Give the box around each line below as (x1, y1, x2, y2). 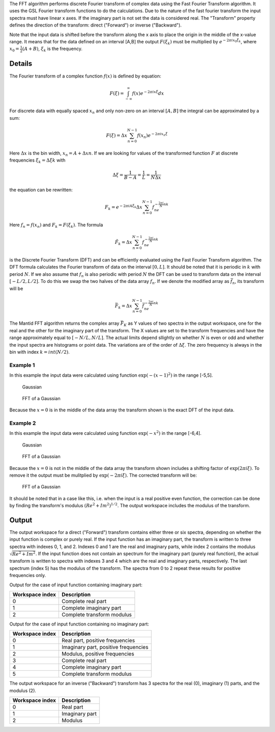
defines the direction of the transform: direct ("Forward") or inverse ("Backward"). (9, 22, 182, 28)
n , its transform (232, 278, 264, 285)
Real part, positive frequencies (61, 637, 135, 644)
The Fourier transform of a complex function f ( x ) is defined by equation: (9, 73, 161, 79)
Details (9, 59, 33, 68)
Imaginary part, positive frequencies (61, 644, 149, 651)
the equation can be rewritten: (9, 187, 73, 193)
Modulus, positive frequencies (61, 650, 134, 658)
